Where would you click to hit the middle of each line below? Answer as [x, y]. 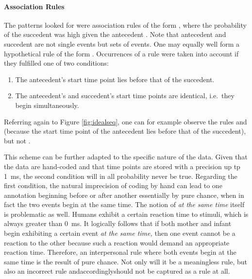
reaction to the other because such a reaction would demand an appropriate [117, 242]
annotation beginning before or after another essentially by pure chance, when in [124, 195]
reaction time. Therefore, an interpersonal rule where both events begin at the [120, 252]
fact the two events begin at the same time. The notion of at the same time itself [124, 204]
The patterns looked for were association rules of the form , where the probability [125, 25]
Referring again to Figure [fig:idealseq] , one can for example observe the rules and [126, 121]
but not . [17, 140]
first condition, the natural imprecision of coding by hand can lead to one [113, 185]
